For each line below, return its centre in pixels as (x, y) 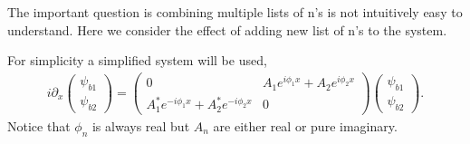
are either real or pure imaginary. (305, 125)
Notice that (39, 125)
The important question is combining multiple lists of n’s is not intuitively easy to (235, 12)
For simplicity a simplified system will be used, (137, 60)
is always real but (141, 125)
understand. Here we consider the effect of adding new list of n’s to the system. (227, 29)
